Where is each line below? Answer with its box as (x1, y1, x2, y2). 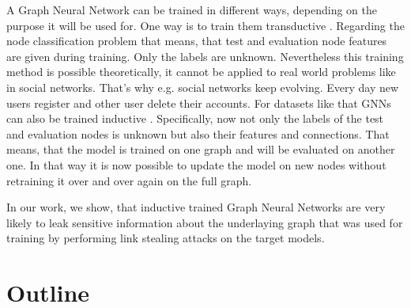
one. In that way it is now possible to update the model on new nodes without (6, 156, 386, 173)
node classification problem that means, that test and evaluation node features (6, 32, 387, 49)
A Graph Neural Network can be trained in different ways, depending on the (6, 2, 377, 17)
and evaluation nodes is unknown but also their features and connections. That (6, 125, 390, 142)
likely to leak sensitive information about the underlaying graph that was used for (6, 214, 403, 230)
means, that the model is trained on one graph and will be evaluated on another (6, 141, 395, 158)
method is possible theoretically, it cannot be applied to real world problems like (6, 63, 396, 80)
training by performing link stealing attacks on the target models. (6, 230, 325, 246)
